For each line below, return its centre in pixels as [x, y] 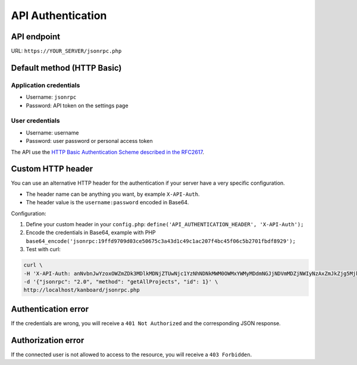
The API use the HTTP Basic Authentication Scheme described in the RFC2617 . [108, 152]
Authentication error [50, 309]
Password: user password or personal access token [89, 141]
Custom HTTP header [52, 169]
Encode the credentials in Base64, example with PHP [91, 233]
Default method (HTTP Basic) [66, 68]
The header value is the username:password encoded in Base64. [107, 202]
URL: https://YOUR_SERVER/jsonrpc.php [66, 51]
